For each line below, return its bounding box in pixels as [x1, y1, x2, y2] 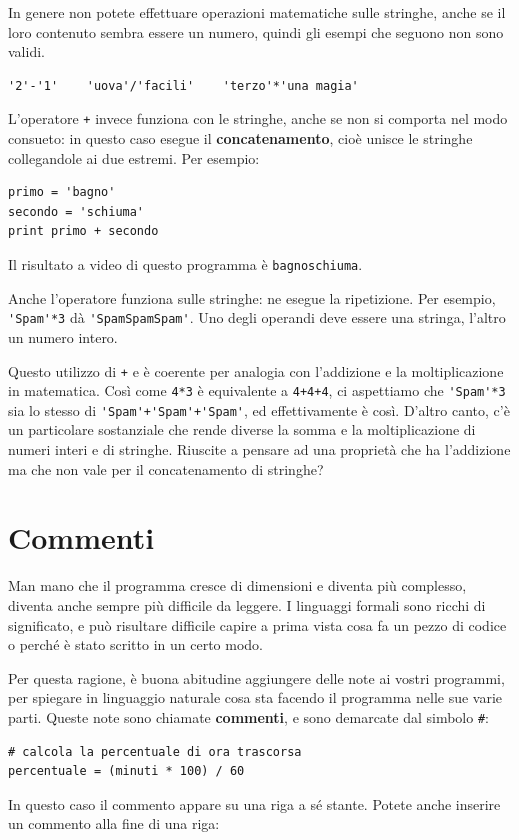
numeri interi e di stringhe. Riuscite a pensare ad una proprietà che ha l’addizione [8, 439, 511, 460]
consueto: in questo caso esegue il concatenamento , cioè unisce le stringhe [8, 128, 473, 149]
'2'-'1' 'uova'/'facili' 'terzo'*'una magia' [8, 78, 359, 93]
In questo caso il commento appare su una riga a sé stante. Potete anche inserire [8, 793, 501, 814]
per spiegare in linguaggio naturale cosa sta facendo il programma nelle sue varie [8, 687, 503, 708]
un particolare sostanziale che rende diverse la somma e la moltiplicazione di [8, 419, 476, 440]
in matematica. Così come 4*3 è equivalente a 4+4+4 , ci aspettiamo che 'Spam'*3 [8, 380, 506, 401]
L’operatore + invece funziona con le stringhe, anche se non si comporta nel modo [8, 108, 508, 129]
